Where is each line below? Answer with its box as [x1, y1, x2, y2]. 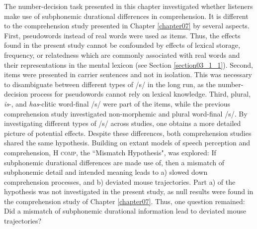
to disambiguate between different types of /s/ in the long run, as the [4, 79, 216, 89]
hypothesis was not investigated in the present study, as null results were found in [4, 186, 254, 197]
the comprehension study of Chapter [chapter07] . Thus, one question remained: [4, 196, 245, 206]
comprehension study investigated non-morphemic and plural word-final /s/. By [4, 108, 248, 118]
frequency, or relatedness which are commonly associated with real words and [4, 49, 240, 60]
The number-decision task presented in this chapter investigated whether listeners [4, 1, 253, 11]
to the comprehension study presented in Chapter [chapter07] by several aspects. [4, 20, 250, 31]
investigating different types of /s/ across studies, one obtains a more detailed [4, 118, 241, 128]
